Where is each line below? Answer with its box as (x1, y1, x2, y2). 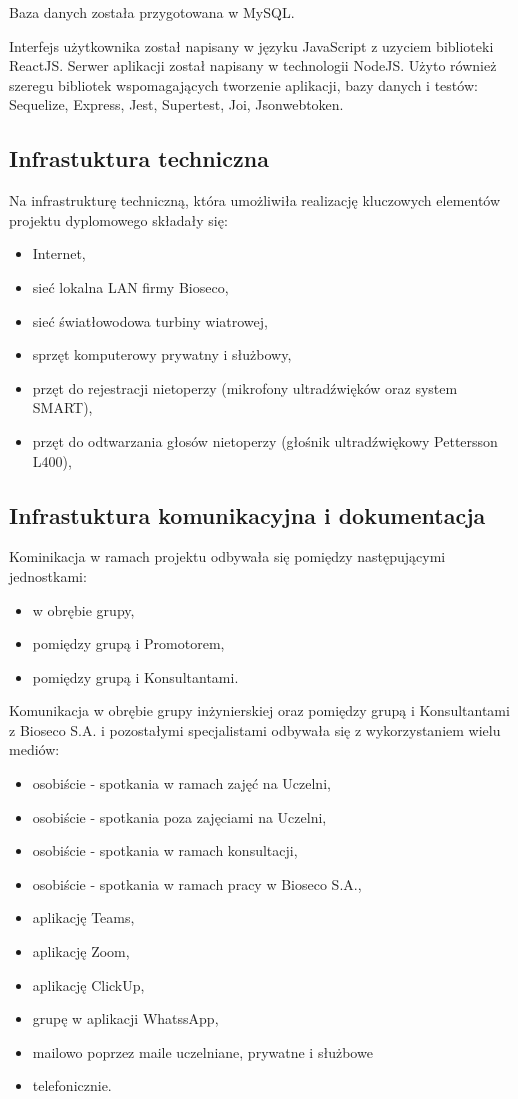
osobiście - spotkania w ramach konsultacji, (32, 840, 298, 861)
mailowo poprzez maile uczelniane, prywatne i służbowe (32, 1041, 373, 1062)
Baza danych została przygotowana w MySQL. (9, 2, 295, 22)
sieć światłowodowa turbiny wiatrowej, (32, 310, 268, 331)
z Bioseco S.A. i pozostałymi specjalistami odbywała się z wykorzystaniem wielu (9, 719, 501, 740)
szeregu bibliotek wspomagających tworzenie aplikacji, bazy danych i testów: (9, 74, 478, 95)
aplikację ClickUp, (32, 974, 145, 995)
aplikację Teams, (32, 907, 135, 928)
